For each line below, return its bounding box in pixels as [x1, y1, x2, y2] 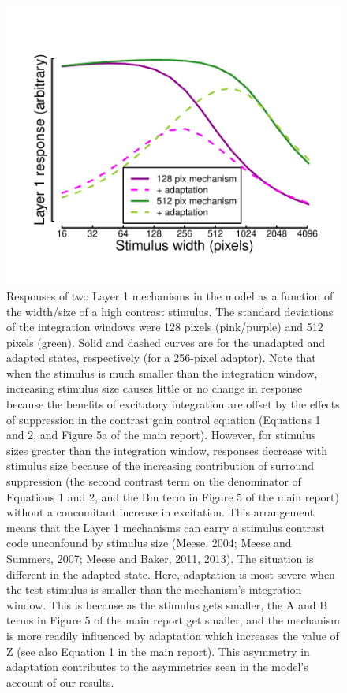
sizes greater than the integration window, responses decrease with [6, 442, 328, 458]
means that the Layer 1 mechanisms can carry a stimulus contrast [6, 519, 326, 535]
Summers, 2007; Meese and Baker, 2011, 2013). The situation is [6, 550, 314, 567]
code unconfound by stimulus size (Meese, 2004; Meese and [6, 535, 292, 551]
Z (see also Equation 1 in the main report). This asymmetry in [6, 643, 310, 659]
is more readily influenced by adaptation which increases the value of [6, 627, 339, 643]
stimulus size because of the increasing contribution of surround [6, 457, 314, 474]
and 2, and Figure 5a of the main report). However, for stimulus [6, 427, 316, 443]
